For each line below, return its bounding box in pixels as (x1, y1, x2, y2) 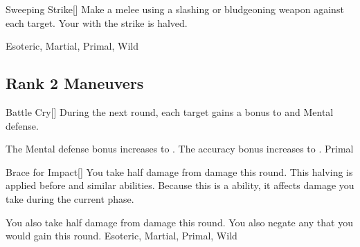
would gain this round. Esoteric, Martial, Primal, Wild (6, 228, 237, 243)
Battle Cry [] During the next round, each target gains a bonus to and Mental (6, 104, 334, 119)
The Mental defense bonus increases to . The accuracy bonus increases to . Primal (6, 141, 354, 156)
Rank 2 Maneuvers (6, 72, 144, 94)
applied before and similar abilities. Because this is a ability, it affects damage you (6, 178, 354, 192)
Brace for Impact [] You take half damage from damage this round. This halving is (6, 164, 353, 179)
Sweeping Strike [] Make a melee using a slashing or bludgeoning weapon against (6, 2, 344, 16)
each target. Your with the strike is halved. (6, 15, 188, 30)
